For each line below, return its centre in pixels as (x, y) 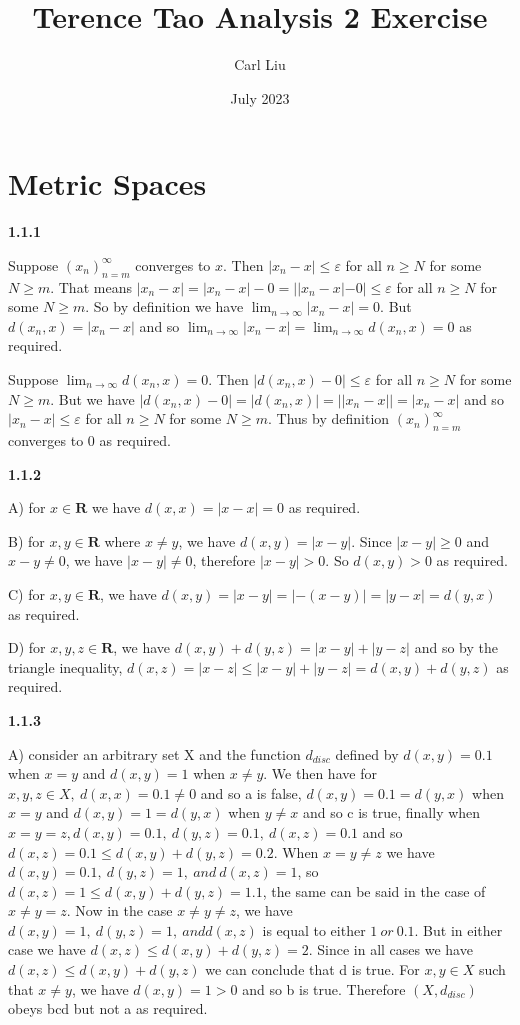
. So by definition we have (164, 306)
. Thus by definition (329, 418)
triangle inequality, (65, 666)
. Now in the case (119, 910)
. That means (91, 286)
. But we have (92, 398)
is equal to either (314, 929)
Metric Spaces (107, 183)
